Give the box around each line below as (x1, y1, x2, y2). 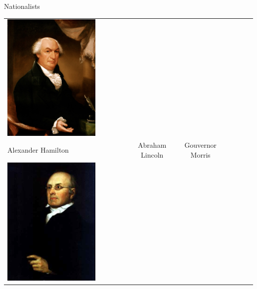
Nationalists (4, 1, 40, 11)
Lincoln (141, 150, 164, 160)
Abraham (138, 140, 167, 150)
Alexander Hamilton (7, 145, 69, 155)
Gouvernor (184, 140, 217, 150)
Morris (190, 150, 211, 160)
